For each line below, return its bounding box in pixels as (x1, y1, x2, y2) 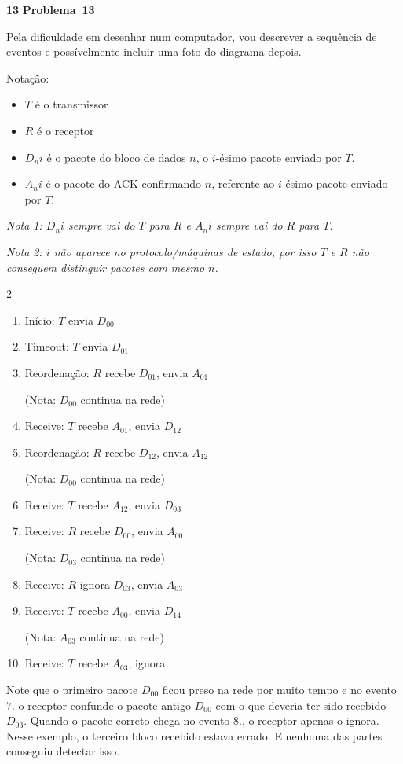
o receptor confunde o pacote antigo (18, 696, 191, 713)
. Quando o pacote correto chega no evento (24, 712, 230, 729)
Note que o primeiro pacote (6, 681, 138, 698)
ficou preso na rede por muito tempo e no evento (162, 681, 397, 698)
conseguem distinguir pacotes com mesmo (6, 259, 205, 275)
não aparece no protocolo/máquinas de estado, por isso (53, 243, 317, 259)
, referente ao (211, 175, 275, 192)
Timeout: (24, 338, 69, 354)
